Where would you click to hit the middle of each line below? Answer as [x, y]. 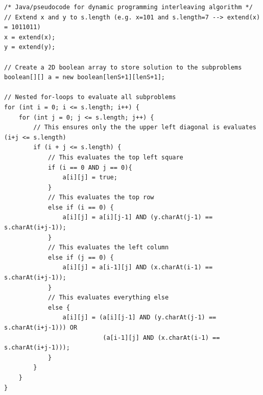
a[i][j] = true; [90, 178]
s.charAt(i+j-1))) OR [41, 328]
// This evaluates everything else [108, 298]
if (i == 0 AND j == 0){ [90, 167]
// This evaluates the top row [101, 197]
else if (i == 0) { [81, 207]
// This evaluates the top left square [115, 157]
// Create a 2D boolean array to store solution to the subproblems [123, 67]
